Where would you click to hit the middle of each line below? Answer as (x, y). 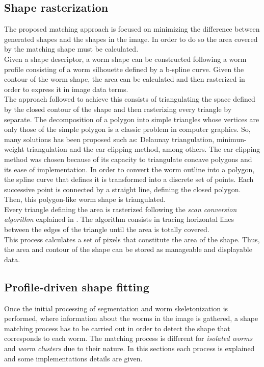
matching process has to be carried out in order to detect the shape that (117, 328)
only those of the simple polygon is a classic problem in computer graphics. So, (127, 129)
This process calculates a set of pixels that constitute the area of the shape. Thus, (132, 239)
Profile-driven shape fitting (77, 286)
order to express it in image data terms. (66, 89)
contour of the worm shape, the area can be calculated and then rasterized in (125, 79)
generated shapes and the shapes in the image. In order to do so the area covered (131, 39)
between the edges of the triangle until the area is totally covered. (107, 229)
